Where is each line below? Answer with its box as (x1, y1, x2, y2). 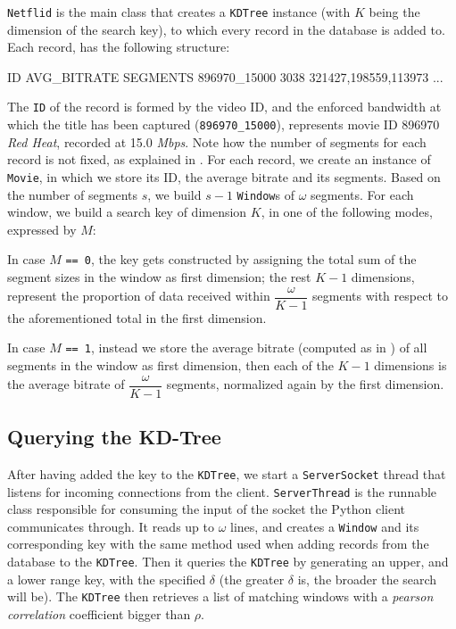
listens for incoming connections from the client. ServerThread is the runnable (7, 482, 437, 501)
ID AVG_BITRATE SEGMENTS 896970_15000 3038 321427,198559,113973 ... (7, 67, 444, 86)
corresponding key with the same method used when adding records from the (7, 534, 429, 553)
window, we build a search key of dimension (7, 203, 247, 221)
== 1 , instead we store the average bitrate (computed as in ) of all (65, 338, 427, 357)
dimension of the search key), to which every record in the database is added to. (7, 20, 445, 38)
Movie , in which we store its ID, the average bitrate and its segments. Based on (7, 167, 441, 186)
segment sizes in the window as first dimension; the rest (7, 268, 311, 286)
